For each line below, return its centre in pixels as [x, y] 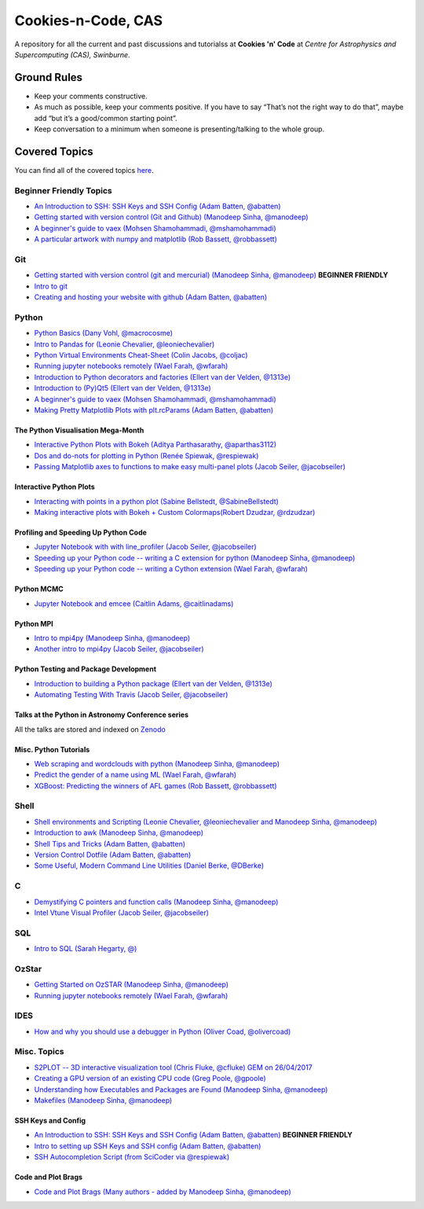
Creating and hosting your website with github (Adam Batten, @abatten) [151, 297]
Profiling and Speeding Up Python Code [80, 532]
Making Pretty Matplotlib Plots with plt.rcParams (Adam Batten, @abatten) [154, 410]
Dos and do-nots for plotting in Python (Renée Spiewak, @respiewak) [146, 455]
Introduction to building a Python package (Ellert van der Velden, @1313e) [153, 683]
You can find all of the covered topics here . [84, 170]
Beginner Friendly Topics [64, 190]
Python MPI [34, 623]
